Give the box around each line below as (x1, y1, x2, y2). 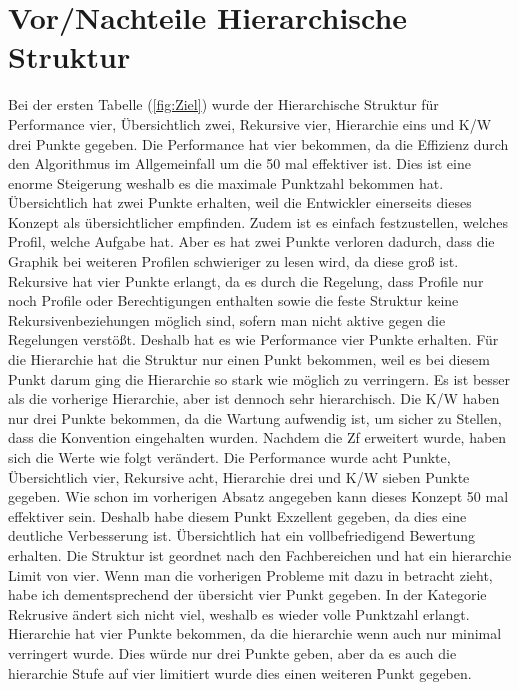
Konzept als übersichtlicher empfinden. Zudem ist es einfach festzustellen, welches (8, 211, 508, 232)
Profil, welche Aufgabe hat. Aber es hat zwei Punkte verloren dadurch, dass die (8, 231, 495, 252)
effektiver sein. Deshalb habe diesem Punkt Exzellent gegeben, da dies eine (8, 505, 467, 526)
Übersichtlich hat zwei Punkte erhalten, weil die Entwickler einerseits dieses (8, 192, 472, 213)
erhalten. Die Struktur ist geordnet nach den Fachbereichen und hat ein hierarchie (8, 544, 512, 565)
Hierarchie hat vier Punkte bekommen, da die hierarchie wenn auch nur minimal (8, 623, 502, 644)
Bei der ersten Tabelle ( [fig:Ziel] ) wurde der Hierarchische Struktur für (8, 94, 439, 115)
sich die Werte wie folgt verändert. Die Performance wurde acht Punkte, (8, 447, 451, 467)
